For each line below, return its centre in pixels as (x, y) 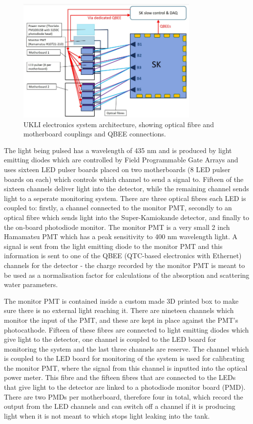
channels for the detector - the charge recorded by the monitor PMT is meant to (125, 265)
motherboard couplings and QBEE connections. (95, 134)
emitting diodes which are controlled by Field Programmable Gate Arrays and (121, 160)
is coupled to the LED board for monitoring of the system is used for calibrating (124, 358)
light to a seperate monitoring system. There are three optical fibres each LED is (125, 198)
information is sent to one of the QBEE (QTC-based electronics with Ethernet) (123, 256)
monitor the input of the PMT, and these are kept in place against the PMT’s (121, 320)
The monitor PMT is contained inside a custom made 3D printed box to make (121, 301)
